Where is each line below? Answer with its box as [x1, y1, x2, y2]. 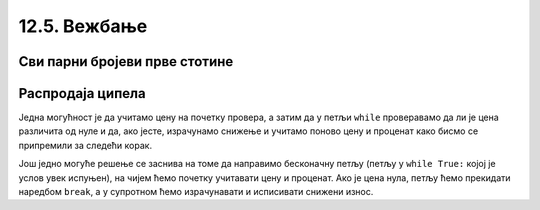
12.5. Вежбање [18, 15, 148, 37]
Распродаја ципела [18, 85, 146, 102]
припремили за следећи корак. [18, 139, 153, 151]
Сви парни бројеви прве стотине [18, 53, 234, 70]
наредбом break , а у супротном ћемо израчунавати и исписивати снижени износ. [18, 186, 374, 198]
